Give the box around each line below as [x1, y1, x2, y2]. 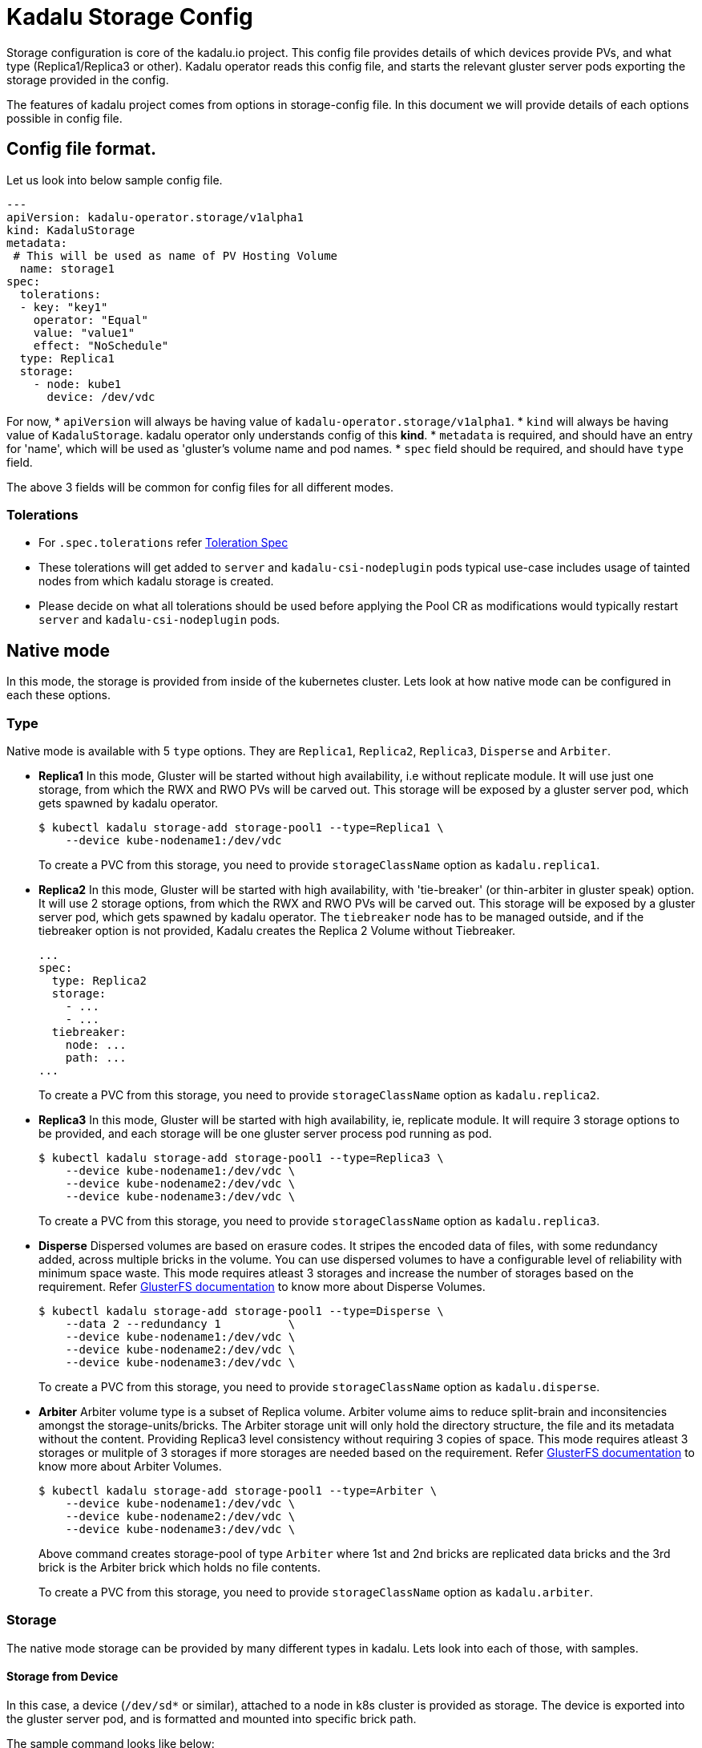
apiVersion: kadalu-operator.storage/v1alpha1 [6, 210, 304, 224]
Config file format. [6, 139, 156, 160]
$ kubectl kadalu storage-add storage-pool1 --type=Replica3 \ [38, 1151, 444, 1164]
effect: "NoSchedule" [33, 338, 169, 352]
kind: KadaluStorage [6, 223, 135, 237]
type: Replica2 [51, 973, 147, 987]
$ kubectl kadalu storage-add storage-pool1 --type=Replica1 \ [38, 820, 444, 834]
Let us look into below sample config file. [6, 172, 223, 187]
